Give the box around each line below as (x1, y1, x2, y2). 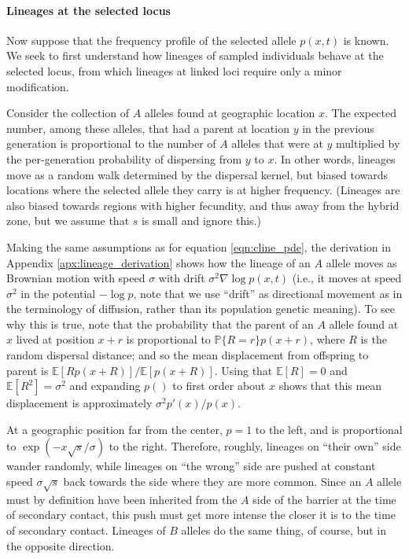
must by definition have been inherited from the (6, 491, 238, 507)
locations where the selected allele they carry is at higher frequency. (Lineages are (6, 182, 400, 198)
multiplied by (336, 135, 400, 152)
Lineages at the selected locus (6, 2, 171, 18)
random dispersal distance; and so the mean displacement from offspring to (6, 347, 369, 363)
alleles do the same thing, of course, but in (181, 522, 386, 538)
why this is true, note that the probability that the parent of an (6, 315, 314, 332)
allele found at (329, 315, 399, 332)
